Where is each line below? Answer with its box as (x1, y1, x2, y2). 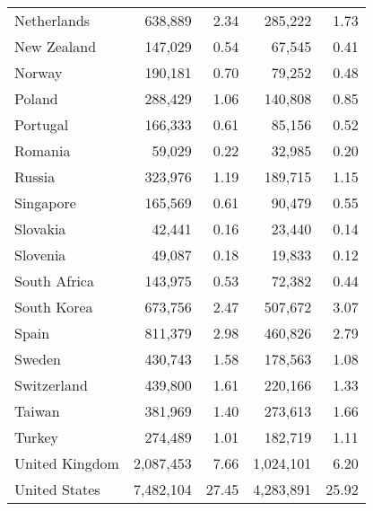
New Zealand (14, 36, 97, 57)
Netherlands (14, 10, 91, 31)
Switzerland (14, 374, 88, 395)
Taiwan (14, 401, 60, 421)
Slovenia (14, 244, 66, 265)
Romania (14, 140, 71, 161)
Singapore (14, 192, 76, 213)
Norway (14, 62, 63, 83)
